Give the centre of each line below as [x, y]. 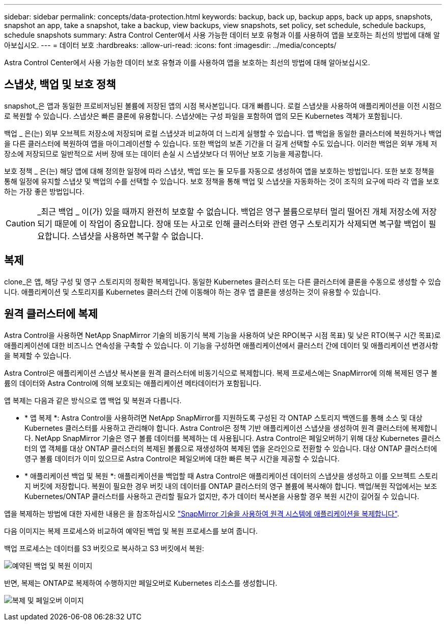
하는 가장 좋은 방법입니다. [44, 191]
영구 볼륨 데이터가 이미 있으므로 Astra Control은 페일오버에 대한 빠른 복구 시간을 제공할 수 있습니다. [182, 458]
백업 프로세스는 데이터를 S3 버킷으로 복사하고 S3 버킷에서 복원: [104, 548]
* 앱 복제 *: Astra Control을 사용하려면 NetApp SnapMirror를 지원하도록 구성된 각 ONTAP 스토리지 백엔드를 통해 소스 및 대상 [224, 418]
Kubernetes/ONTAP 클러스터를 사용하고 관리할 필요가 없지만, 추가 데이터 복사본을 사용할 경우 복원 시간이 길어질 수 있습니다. [222, 496]
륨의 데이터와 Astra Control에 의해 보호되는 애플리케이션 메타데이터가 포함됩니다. [133, 383]
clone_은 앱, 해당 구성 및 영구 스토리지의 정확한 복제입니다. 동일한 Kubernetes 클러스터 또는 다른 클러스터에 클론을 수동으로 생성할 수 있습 [223, 281]
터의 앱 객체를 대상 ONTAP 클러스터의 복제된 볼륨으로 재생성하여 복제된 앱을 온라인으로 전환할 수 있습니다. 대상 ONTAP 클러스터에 [231, 448]
